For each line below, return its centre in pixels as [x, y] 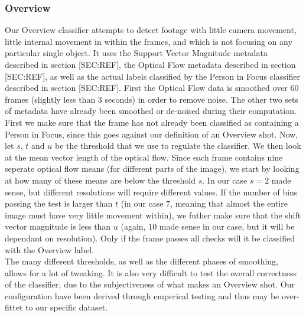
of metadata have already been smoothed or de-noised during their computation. [151, 111]
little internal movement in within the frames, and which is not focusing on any [149, 41]
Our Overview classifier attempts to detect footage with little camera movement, [151, 30]
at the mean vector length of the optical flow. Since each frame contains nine [144, 157]
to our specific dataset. [66, 307]
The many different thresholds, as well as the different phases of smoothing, [142, 261]
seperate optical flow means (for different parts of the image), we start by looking [152, 169]
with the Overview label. [49, 249]
